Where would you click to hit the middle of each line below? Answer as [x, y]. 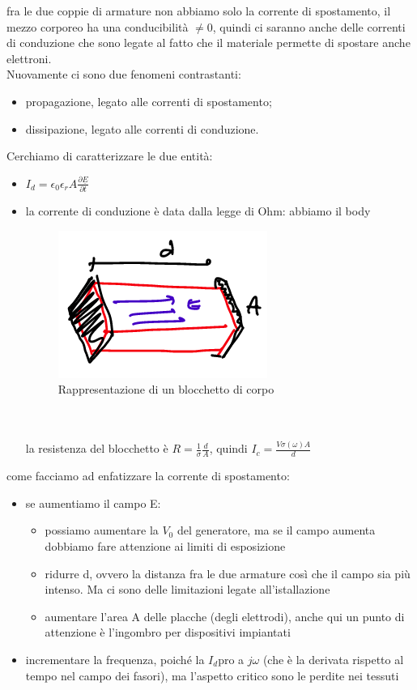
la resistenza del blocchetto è [97, 448]
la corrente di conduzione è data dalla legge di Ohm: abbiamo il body [198, 211]
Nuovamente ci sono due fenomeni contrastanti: [124, 74]
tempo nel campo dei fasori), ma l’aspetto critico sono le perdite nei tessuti [212, 675]
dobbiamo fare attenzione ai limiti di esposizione [165, 545]
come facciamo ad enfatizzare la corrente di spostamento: [148, 476]
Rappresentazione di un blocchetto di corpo [166, 389]
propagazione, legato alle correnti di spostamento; [149, 101]
